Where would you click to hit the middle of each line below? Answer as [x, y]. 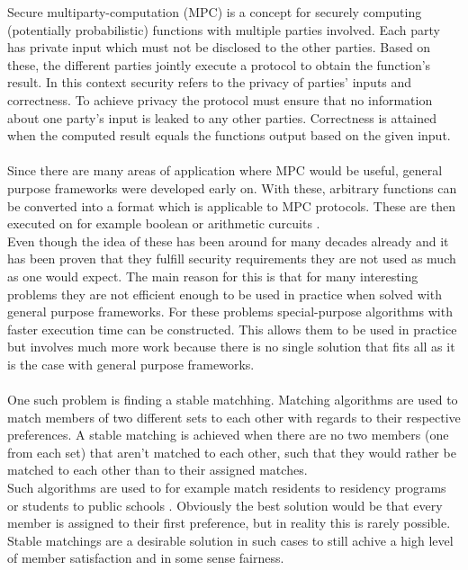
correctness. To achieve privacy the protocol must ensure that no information [220, 99]
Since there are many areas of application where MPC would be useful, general [225, 170]
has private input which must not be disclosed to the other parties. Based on [219, 47]
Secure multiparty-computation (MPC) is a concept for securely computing [215, 12]
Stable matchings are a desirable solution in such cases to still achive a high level [230, 540]
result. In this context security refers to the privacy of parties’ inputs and [210, 82]
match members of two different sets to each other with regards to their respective [234, 417]
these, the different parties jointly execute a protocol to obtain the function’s [219, 64]
